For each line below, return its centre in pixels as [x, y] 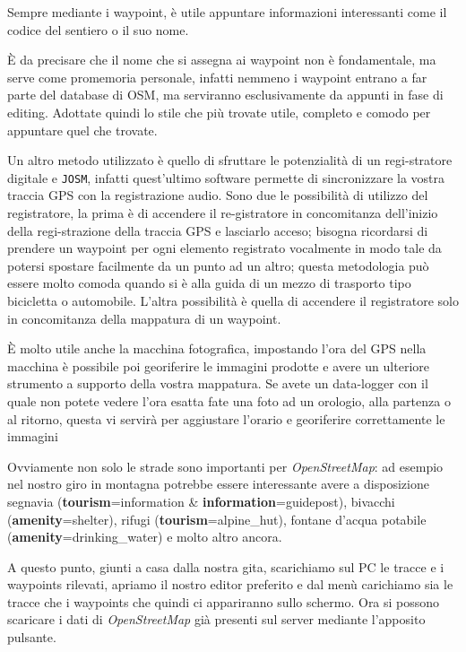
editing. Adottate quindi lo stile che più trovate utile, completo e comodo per [219, 112]
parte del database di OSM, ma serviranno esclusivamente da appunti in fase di [225, 95]
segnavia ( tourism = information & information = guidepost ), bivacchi [201, 501]
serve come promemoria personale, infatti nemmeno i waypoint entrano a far [217, 77]
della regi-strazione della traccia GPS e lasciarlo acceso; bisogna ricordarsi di [218, 230]
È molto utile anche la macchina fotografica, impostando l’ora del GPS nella [217, 348]
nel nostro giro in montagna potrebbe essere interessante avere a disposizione [218, 484]
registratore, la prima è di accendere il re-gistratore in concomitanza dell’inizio [223, 213]
